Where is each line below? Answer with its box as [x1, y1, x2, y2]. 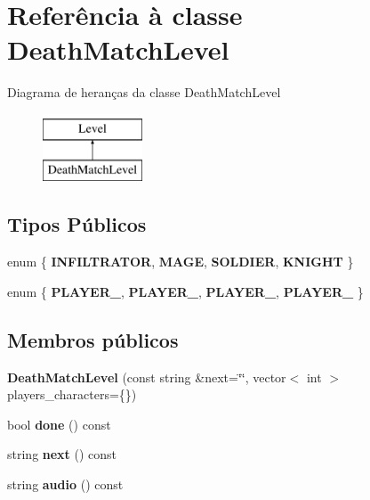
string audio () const [7, 475, 124, 494]
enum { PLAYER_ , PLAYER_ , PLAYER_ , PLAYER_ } [7, 282, 364, 300]
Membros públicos [7, 325, 179, 353]
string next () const [7, 445, 117, 463]
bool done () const [7, 414, 111, 433]
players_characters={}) [7, 385, 137, 404]
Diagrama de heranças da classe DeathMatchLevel [7, 83, 281, 102]
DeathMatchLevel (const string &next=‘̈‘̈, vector [7, 367, 286, 386]
